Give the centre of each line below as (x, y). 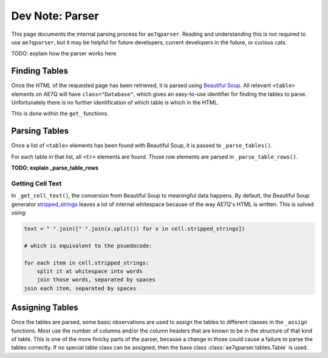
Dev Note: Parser (55, 16)
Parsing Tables (40, 131)
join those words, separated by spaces (96, 280)
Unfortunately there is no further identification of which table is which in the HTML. (115, 103)
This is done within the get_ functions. (60, 114)
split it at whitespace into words (90, 271)
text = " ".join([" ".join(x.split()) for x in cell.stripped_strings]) (135, 229)
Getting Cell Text (36, 184)
